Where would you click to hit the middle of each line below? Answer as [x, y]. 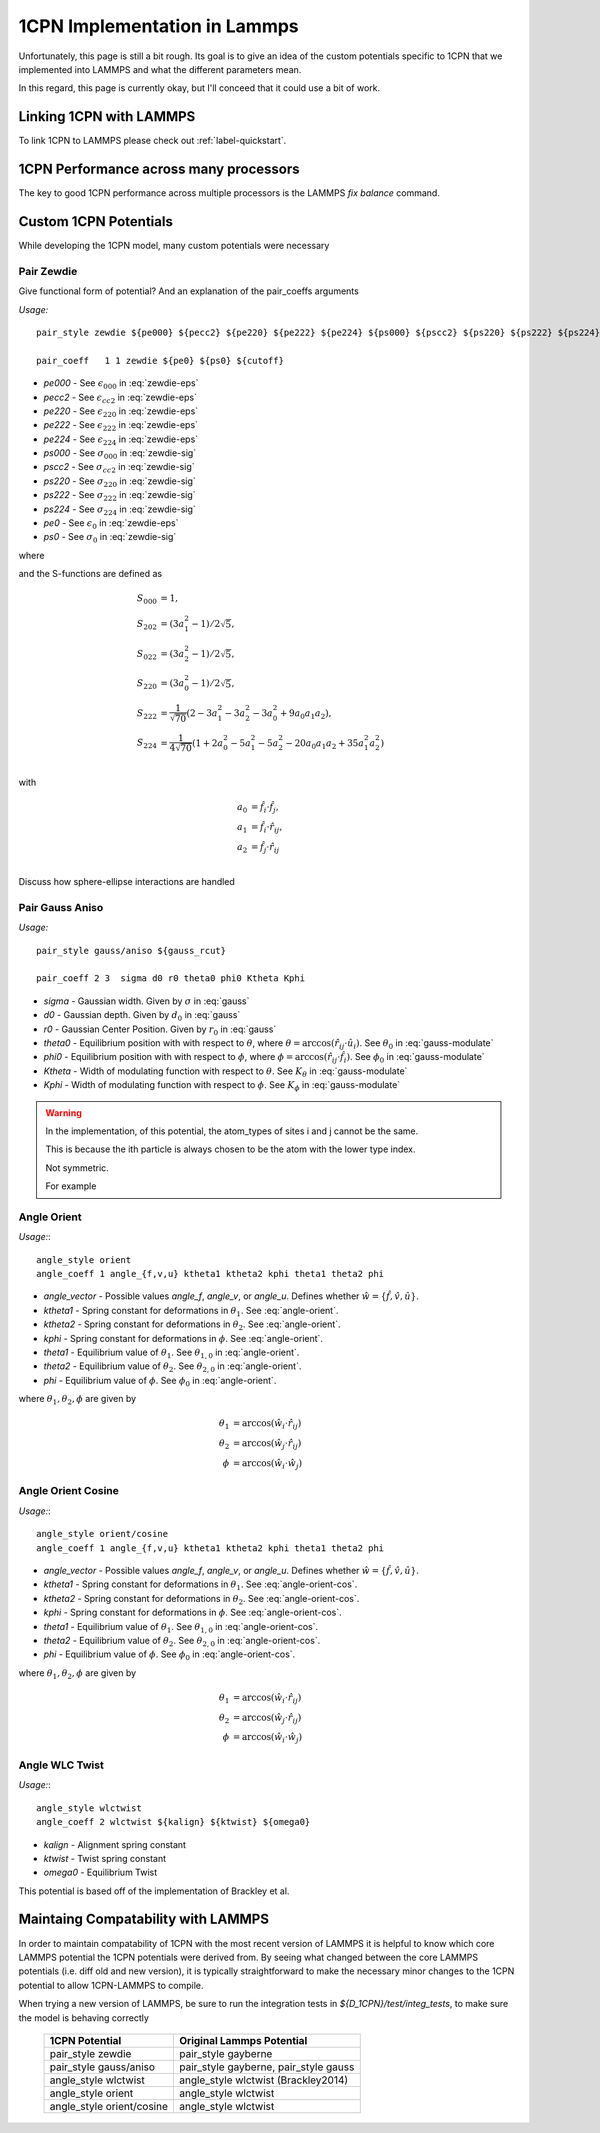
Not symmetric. [77, 1167]
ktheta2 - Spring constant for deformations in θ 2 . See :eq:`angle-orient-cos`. [201, 1599]
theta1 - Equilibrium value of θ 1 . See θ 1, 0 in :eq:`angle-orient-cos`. [181, 1627]
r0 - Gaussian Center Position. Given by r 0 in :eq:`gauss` [160, 1030]
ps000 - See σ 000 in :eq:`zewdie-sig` [120, 454]
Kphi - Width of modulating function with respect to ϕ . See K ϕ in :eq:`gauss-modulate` [222, 1086]
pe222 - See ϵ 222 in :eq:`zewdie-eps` [121, 426]
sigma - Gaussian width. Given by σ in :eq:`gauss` [146, 1001]
